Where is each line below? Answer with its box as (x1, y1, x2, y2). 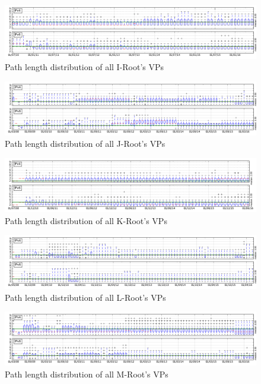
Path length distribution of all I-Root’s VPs (5, 61, 164, 73)
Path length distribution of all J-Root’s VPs (5, 137, 165, 150)
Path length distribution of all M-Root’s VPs (5, 367, 168, 380)
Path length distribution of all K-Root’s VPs (5, 214, 167, 226)
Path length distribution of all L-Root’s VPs (5, 291, 166, 303)
